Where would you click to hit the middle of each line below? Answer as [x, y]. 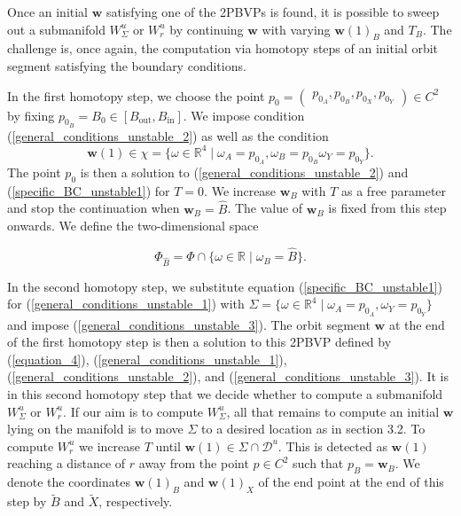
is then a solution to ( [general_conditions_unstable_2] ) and [244, 172]
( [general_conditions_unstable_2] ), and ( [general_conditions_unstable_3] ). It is [228, 376]
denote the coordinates [69, 482]
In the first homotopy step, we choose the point [136, 95]
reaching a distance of [66, 463]
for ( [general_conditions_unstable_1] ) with [126, 304]
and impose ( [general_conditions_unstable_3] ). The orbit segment [189, 324]
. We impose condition [244, 115]
